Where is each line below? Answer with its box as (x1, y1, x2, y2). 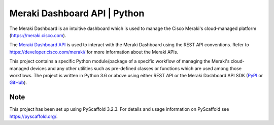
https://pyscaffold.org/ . (9, 113, 58, 119)
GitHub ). (9, 79, 27, 86)
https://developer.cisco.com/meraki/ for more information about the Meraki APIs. (9, 49, 179, 55)
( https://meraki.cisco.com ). (9, 32, 66, 38)
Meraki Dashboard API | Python (9, 8, 145, 19)
